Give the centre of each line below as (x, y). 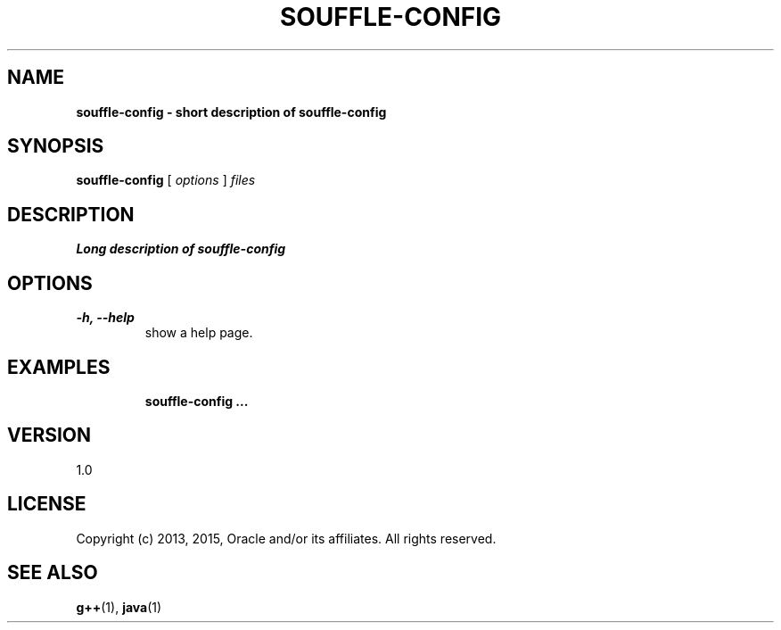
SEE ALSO (53, 573)
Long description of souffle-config (181, 249)
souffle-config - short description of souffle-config (231, 112)
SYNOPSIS (56, 146)
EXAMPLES (59, 367)
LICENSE (47, 504)
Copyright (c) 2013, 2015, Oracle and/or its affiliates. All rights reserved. (286, 538)
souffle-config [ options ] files (166, 180)
